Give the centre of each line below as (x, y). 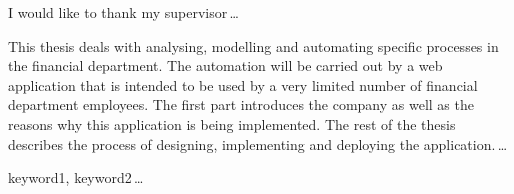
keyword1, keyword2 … (76, 177)
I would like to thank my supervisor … (123, 12)
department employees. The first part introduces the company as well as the (241, 104)
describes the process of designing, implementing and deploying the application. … (258, 143)
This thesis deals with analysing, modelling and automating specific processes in (253, 45)
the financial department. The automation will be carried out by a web (225, 65)
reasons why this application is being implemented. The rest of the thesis (232, 123)
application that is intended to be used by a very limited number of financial (243, 84)
